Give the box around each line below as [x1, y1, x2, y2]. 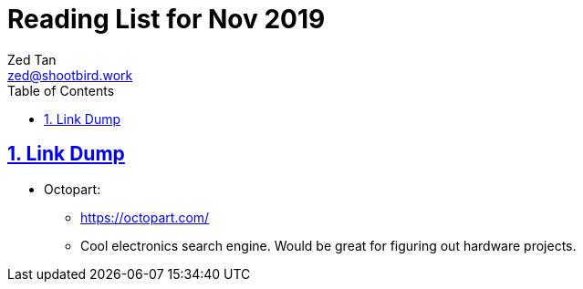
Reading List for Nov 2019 [7, 4, 326, 35]
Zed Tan [7, 51, 57, 67]
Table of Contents [7, 82, 115, 98]
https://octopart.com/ [80, 209, 210, 225]
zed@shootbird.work [7, 67, 133, 83]
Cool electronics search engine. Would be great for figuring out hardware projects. [80, 237, 577, 253]
